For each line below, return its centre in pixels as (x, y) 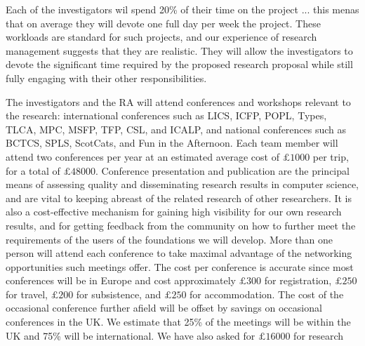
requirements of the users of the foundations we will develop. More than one (169, 239)
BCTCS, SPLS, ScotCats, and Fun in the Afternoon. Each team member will (172, 143)
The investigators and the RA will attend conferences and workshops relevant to (178, 101)
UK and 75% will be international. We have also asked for (131, 335)
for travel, (27, 294)
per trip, (331, 156)
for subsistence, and (119, 294)
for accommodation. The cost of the (267, 294)
